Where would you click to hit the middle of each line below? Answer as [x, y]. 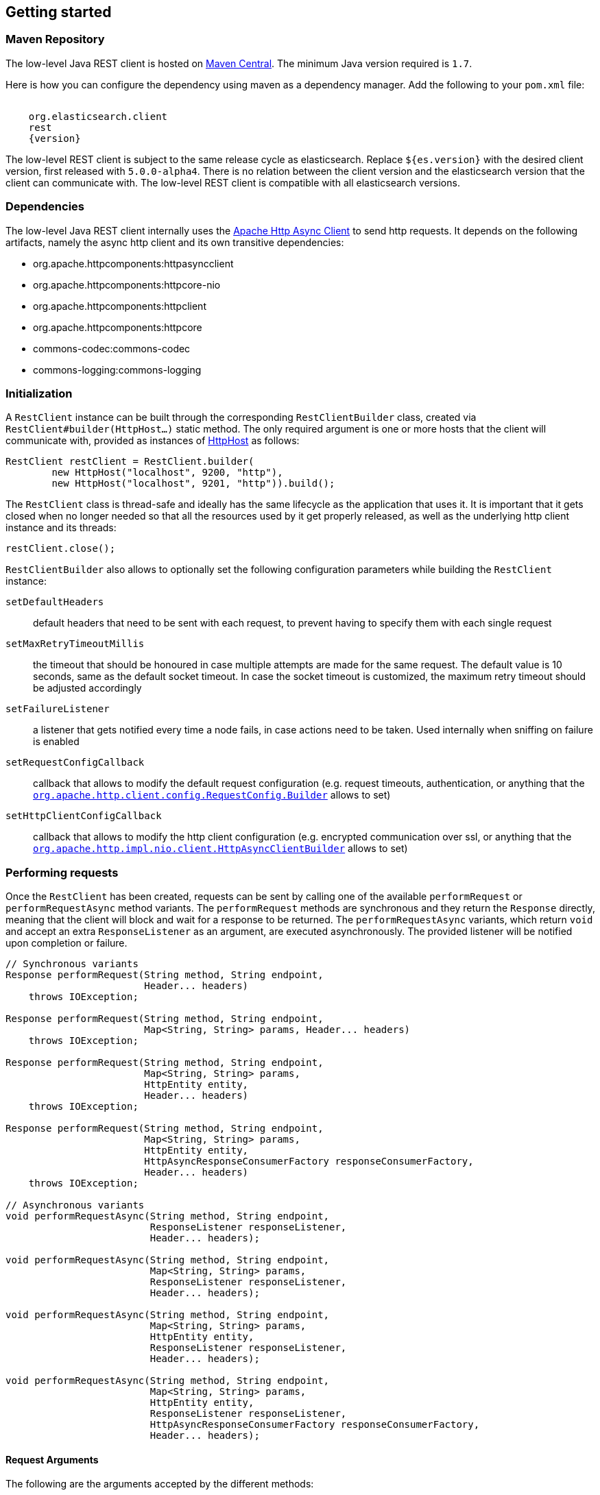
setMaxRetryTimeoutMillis [75, 644]
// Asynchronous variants [75, 1205]
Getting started [59, 12]
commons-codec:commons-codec [112, 348]
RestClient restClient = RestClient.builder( [130, 462]
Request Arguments [52, 1459]
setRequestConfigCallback [75, 763]
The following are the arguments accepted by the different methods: [160, 1484]
